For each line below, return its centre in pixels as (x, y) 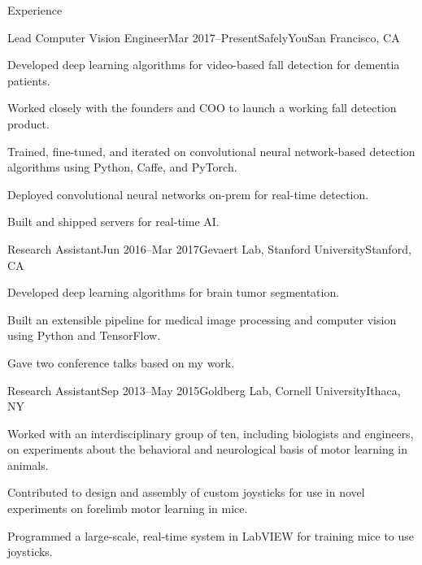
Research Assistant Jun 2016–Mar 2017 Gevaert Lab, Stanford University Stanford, (209, 248)
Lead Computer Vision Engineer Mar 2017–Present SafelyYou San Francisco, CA (204, 37)
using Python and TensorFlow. (84, 335)
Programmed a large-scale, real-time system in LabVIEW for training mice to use (211, 535)
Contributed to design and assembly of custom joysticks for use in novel (186, 492)
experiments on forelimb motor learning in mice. (128, 509)
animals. (28, 465)
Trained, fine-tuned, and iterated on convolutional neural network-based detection (211, 151)
